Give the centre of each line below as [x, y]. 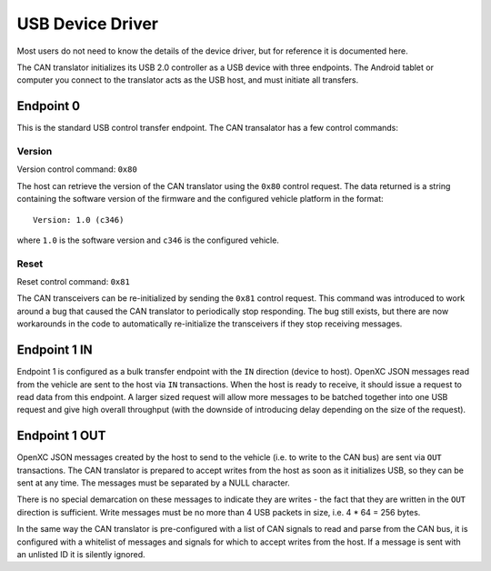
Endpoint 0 [49, 106]
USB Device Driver [88, 24]
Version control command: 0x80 [77, 169]
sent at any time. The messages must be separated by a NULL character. [153, 483]
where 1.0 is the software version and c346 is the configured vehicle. [148, 240]
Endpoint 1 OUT [61, 436]
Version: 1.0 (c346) [79, 220]
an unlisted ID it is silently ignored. [81, 554]
